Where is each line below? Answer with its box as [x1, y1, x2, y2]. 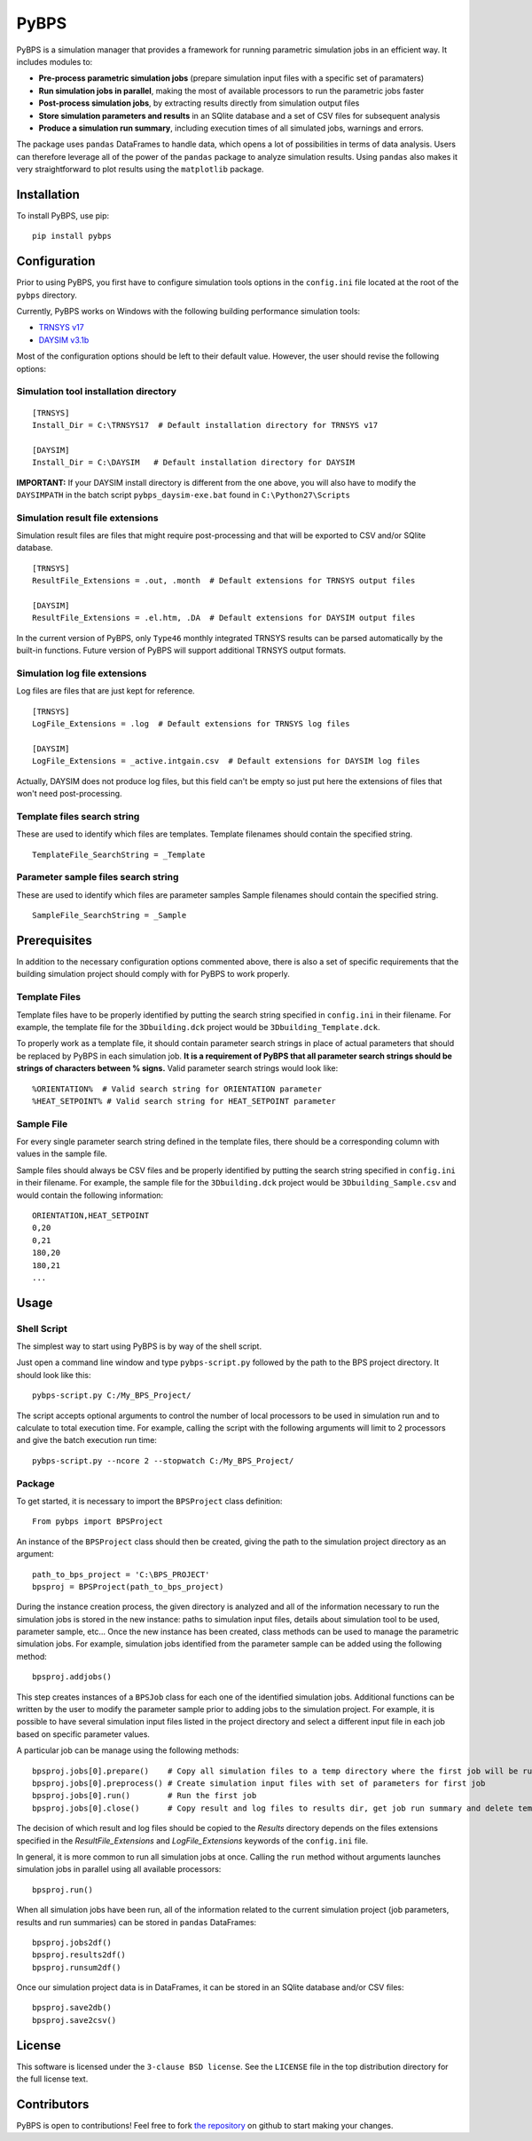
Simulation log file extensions [16, 667, 147, 679]
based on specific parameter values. [16, 1728, 151, 1740]
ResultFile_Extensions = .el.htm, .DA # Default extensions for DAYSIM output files [32, 613, 416, 623]
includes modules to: [16, 56, 93, 67]
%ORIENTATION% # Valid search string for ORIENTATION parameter [32, 1083, 323, 1094]
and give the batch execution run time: [16, 1435, 157, 1446]
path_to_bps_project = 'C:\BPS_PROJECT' [32, 1569, 210, 1580]
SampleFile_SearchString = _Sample [32, 910, 187, 921]
